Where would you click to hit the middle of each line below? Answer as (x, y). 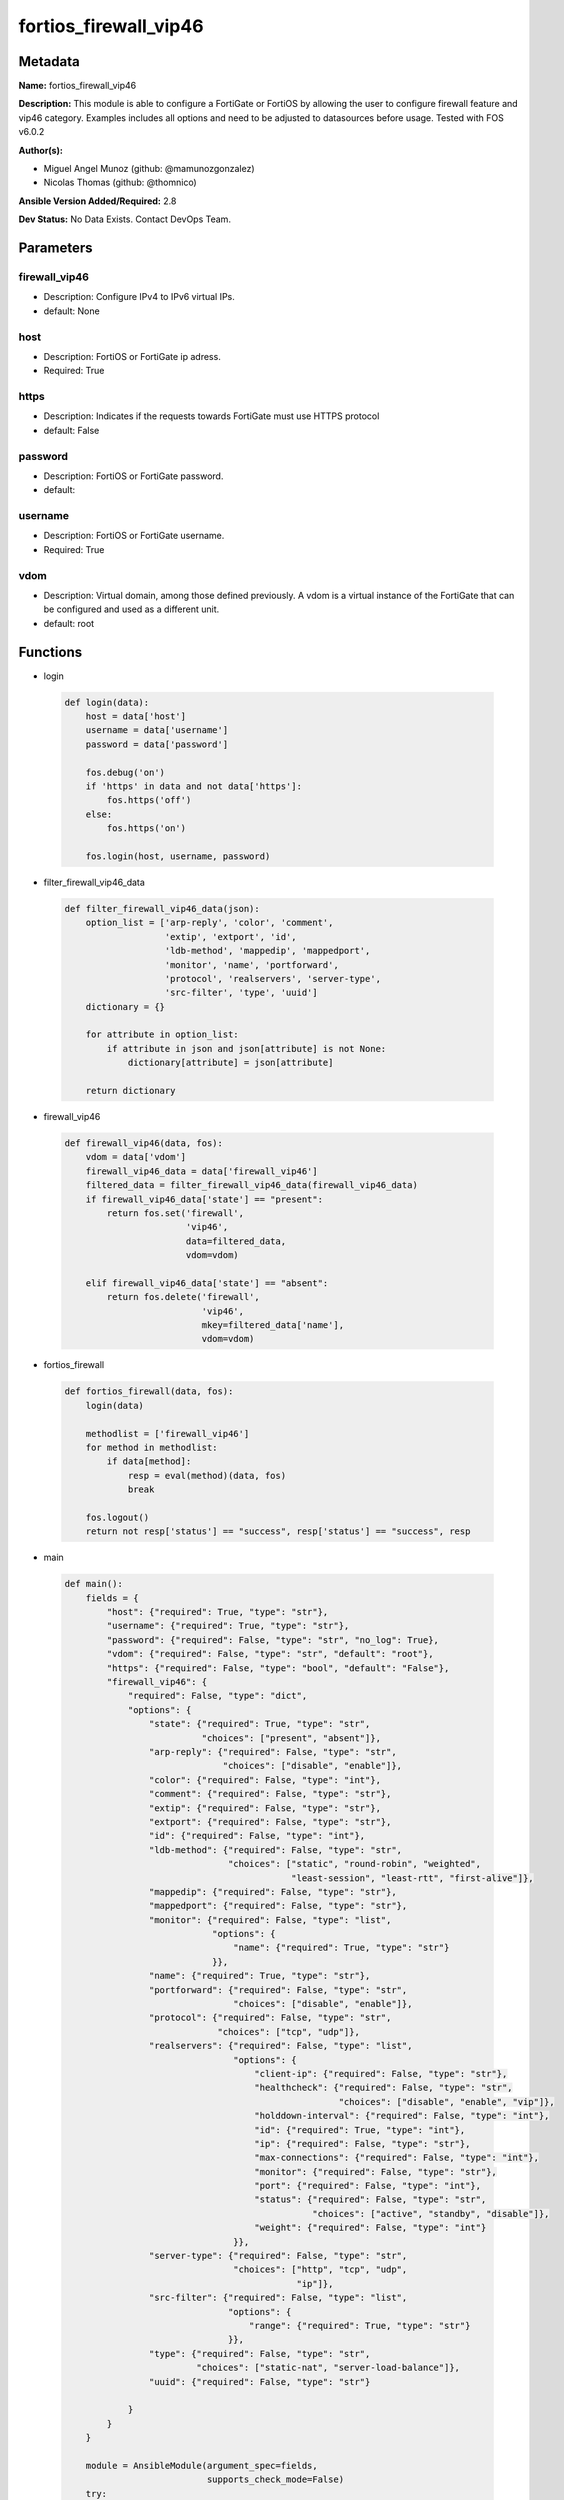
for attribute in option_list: (162, 1034)
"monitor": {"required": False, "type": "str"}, (375, 2171)
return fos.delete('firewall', (183, 1297)
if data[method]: (149, 1461)
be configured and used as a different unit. (131, 609)
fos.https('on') (146, 828)
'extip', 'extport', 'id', (230, 936)
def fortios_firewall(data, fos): (149, 1391)
